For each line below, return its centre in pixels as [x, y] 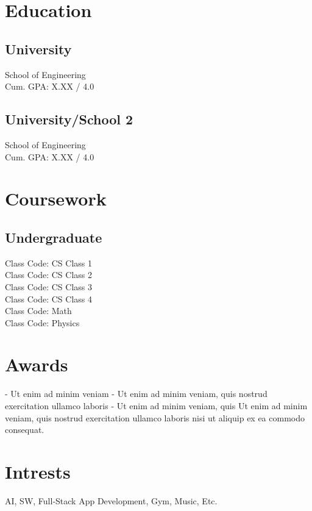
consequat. [25, 430]
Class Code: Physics [42, 322]
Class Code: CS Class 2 [48, 275]
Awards [37, 364]
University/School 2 [69, 119]
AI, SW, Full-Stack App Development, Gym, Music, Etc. [111, 500]
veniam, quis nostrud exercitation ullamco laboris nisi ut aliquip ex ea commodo [155, 417]
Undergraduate [54, 237]
